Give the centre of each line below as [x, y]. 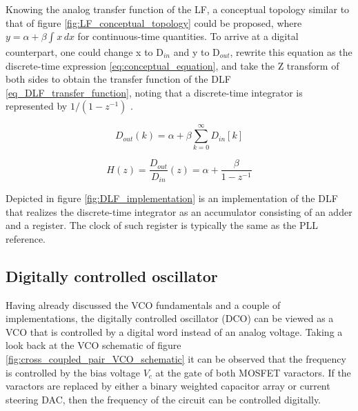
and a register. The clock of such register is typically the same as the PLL [162, 225]
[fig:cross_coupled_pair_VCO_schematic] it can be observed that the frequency [176, 358]
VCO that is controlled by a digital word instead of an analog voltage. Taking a [174, 331]
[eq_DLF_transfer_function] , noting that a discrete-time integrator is [154, 92]
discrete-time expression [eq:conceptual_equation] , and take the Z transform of [172, 65]
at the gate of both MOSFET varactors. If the [253, 372]
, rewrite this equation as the [291, 51]
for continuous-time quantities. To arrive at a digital [188, 36]
